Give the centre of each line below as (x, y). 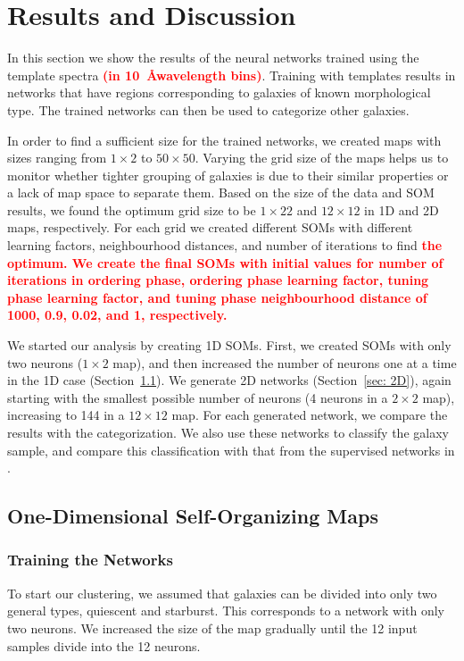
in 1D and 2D (402, 209)
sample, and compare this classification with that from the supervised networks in (231, 450)
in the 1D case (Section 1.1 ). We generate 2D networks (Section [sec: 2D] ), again (229, 380)
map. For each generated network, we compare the (310, 415)
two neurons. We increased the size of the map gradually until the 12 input (212, 628)
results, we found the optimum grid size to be (132, 209)
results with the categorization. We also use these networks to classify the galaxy (228, 432)
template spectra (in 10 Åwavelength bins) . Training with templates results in (232, 75)
